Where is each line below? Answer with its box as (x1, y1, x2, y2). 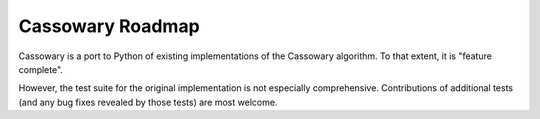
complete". (18, 63, 64, 75)
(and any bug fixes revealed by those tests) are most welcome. (18, 96, 278, 108)
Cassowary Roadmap (18, 15, 200, 37)
